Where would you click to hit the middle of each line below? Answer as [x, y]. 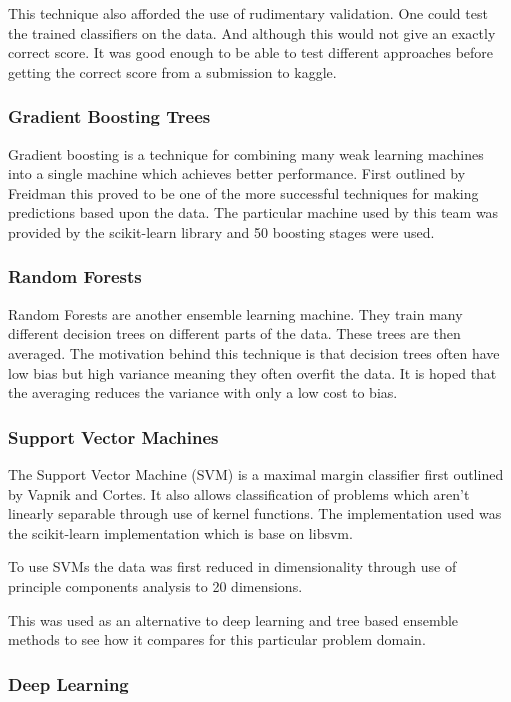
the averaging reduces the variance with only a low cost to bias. [203, 392]
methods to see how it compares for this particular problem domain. [217, 639]
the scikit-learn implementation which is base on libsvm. [180, 532]
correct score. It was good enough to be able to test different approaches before [251, 52]
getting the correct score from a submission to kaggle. [172, 71]
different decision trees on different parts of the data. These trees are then [234, 333]
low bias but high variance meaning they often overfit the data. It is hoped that [252, 372]
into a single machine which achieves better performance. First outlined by [237, 173]
